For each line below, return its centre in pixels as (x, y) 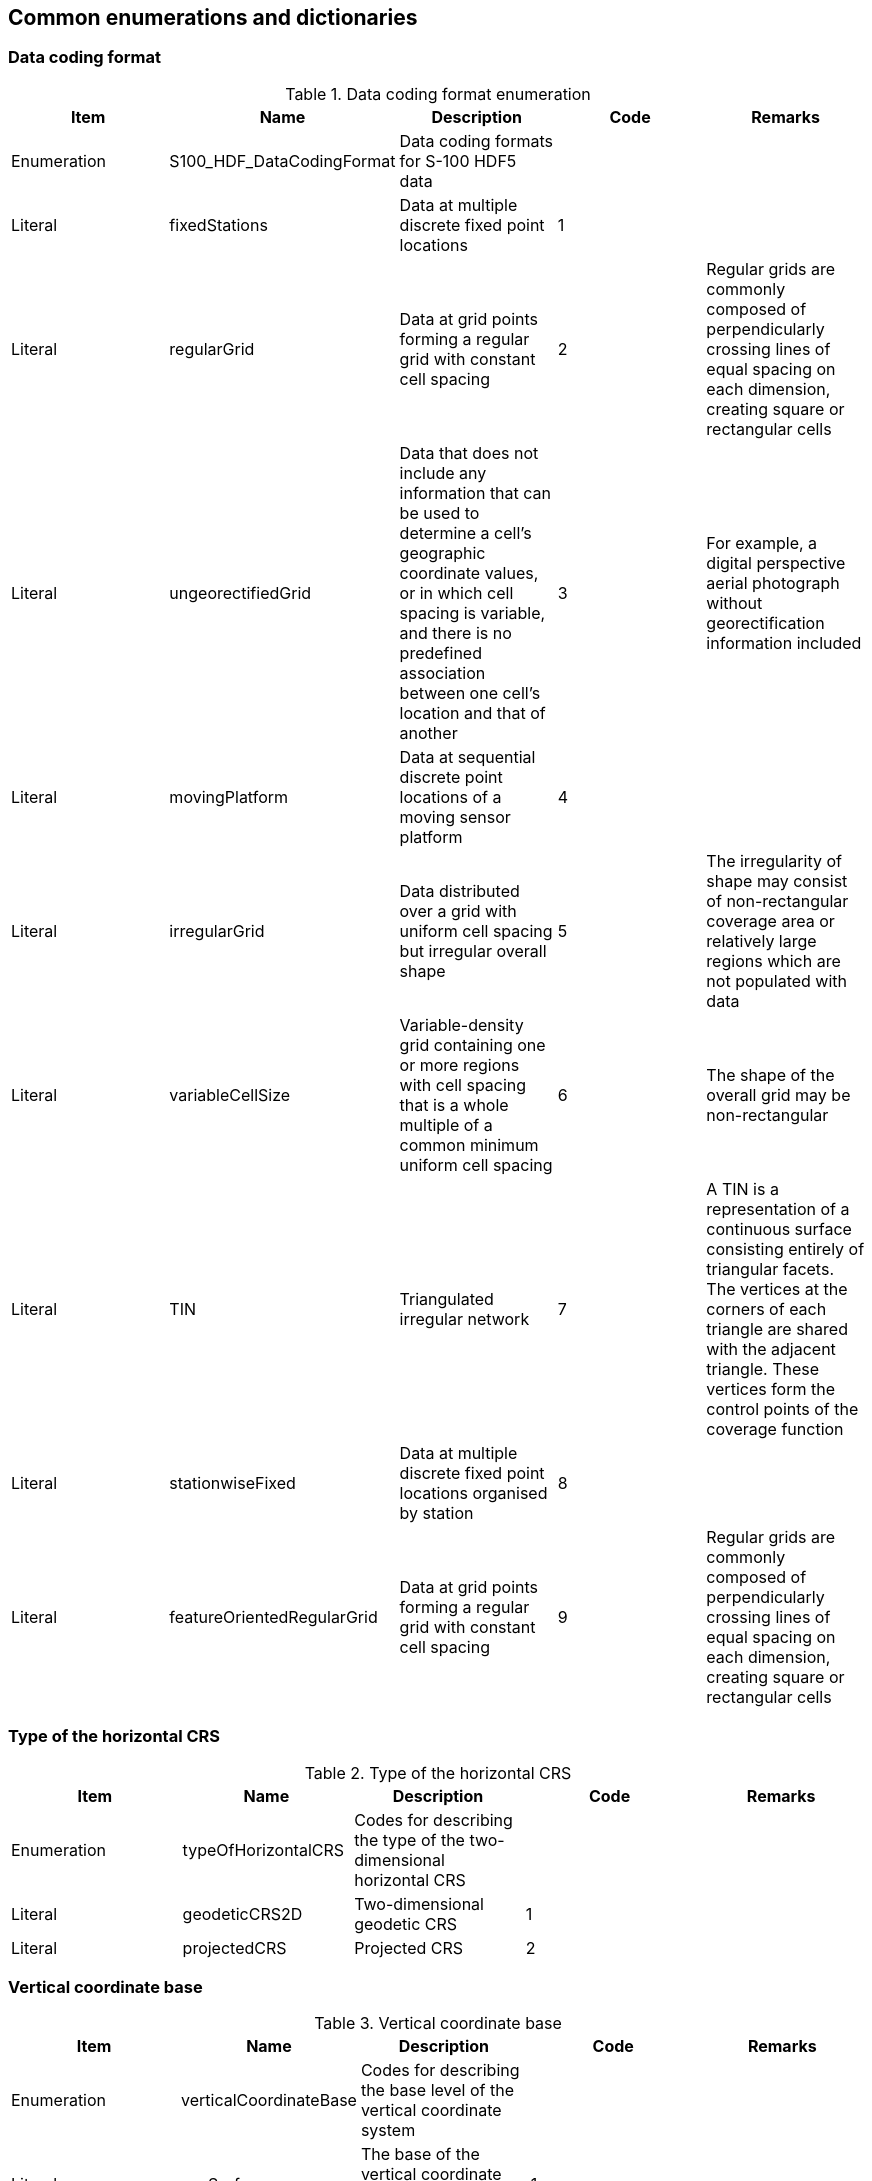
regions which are (773, 960)
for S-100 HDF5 (458, 160)
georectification (765, 622)
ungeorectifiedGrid (240, 592)
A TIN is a (742, 1188)
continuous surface (779, 1228)
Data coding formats (476, 140)
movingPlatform (229, 796)
